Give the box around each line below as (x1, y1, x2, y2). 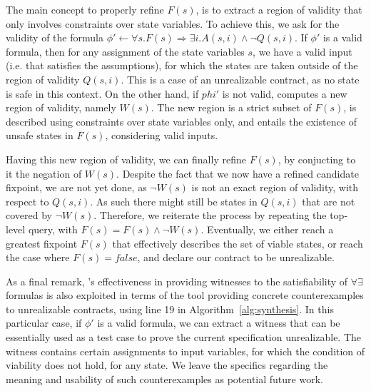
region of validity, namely (6, 100, 116, 115)
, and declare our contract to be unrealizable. (137, 250, 335, 265)
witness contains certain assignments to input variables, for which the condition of (6, 343, 365, 358)
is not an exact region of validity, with (191, 180, 359, 195)
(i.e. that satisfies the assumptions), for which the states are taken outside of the (6, 58, 358, 73)
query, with (28, 221, 78, 236)
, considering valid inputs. (105, 128, 218, 143)
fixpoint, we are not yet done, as (6, 180, 147, 195)
